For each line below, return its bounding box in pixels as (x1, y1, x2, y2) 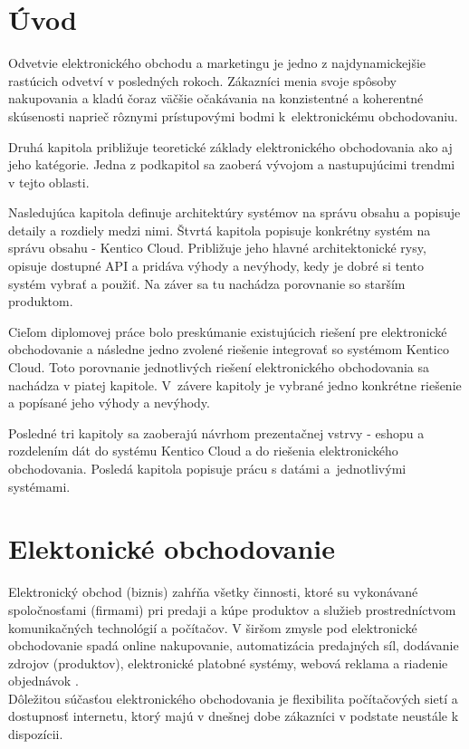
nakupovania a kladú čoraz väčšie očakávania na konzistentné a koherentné (8, 89, 424, 108)
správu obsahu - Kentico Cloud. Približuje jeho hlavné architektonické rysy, (8, 238, 426, 257)
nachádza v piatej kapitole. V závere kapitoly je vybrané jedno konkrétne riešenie (8, 375, 462, 394)
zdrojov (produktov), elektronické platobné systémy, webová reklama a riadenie (8, 653, 448, 672)
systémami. (8, 476, 71, 495)
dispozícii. (8, 725, 63, 744)
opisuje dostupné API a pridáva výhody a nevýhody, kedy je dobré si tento (8, 256, 425, 275)
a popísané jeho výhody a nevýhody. (8, 393, 210, 412)
